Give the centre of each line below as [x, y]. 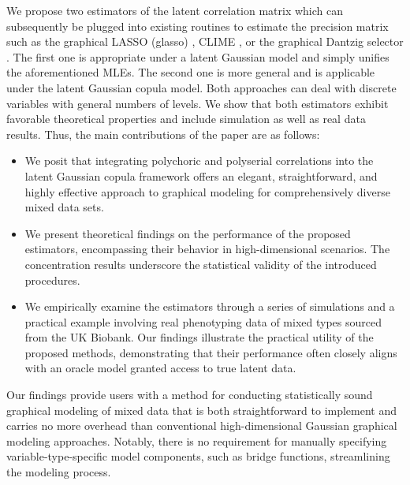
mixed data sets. [64, 207]
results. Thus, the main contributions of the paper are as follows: [163, 134]
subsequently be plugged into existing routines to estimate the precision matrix [198, 26]
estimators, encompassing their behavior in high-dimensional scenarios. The [207, 249]
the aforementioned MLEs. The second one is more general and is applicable [191, 72]
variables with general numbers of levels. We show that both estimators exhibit [198, 103]
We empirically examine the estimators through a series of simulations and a [210, 306]
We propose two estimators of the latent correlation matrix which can [175, 10]
